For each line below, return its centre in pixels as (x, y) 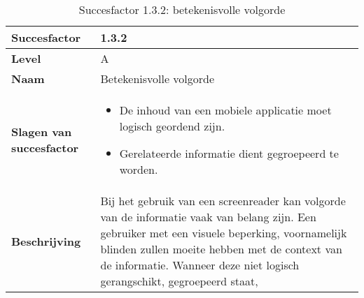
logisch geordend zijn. (172, 126)
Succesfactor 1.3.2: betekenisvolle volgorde (182, 9)
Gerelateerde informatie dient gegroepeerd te (229, 153)
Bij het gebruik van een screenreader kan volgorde (223, 201)
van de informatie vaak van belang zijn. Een (208, 217)
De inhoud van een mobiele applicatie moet (225, 110)
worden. (139, 169)
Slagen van (42, 132)
